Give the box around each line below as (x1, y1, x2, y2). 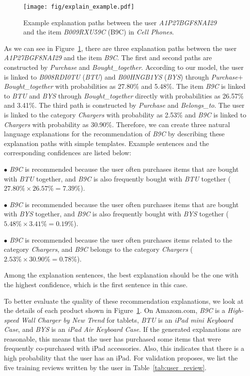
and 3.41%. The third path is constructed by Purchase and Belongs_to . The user (4, 100, 245, 110)
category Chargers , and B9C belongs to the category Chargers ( (4, 244, 193, 254)
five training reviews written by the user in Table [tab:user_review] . (4, 362, 207, 372)
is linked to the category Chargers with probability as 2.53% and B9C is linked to (4, 110, 247, 119)
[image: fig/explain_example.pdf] (23, 3, 135, 10)
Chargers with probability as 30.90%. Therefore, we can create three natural (4, 119, 230, 129)
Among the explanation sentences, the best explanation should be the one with (4, 270, 239, 280)
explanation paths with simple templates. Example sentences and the (4, 138, 209, 148)
